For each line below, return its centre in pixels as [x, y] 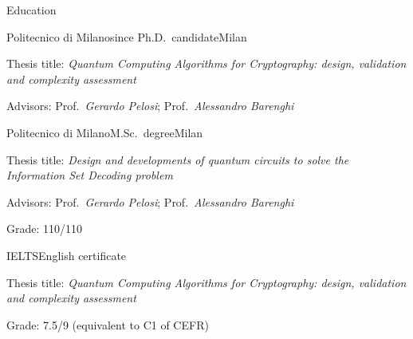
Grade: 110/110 [45, 229]
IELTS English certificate [67, 255]
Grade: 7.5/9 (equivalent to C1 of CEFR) [108, 324]
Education [31, 10]
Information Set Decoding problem [90, 175]
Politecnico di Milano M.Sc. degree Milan [105, 132]
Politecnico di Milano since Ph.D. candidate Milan [127, 36]
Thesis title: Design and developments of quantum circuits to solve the [178, 159]
